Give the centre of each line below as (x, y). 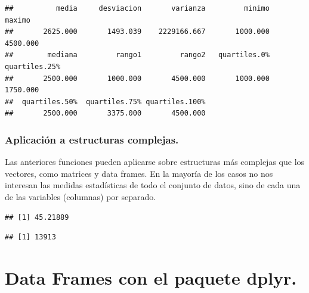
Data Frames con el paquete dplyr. (151, 277)
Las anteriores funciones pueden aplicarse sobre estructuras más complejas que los (155, 162)
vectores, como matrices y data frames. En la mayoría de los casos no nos (139, 173)
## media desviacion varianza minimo (137, 8)
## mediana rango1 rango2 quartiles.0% (137, 55)
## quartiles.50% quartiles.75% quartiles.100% (105, 102)
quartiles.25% (33, 66)
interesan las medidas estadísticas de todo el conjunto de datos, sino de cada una (153, 185)
